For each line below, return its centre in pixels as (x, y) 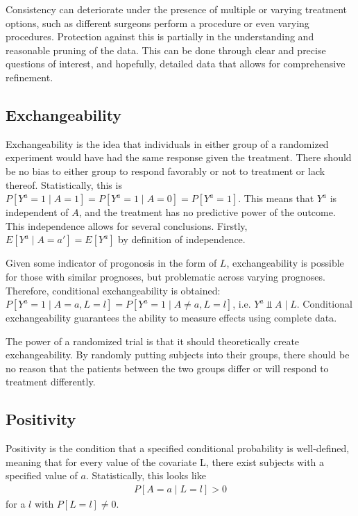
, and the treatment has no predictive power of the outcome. (207, 212)
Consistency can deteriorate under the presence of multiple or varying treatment (177, 9)
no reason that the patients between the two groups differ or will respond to (167, 368)
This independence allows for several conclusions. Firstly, (127, 225)
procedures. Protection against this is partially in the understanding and (160, 36)
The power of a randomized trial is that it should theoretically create (153, 341)
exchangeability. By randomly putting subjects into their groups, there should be (178, 355)
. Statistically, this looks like (146, 475)
